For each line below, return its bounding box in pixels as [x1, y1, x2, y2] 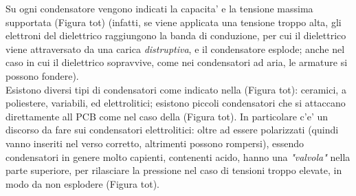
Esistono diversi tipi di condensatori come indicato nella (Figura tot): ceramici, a [5, 82, 346, 96]
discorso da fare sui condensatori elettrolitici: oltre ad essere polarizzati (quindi [5, 122, 339, 137]
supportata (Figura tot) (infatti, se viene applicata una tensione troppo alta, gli [5, 14, 342, 29]
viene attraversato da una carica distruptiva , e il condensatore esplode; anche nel [5, 41, 345, 56]
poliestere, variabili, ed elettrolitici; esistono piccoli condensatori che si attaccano [5, 96, 346, 110]
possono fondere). [5, 68, 79, 83]
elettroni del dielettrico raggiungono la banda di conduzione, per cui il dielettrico [5, 28, 346, 43]
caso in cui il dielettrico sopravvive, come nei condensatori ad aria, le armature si [5, 55, 348, 69]
